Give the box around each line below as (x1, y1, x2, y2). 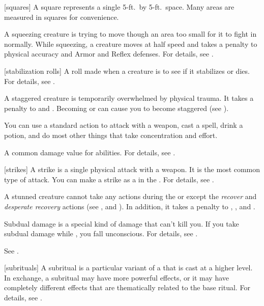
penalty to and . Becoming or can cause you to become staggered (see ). (4, 102, 229, 113)
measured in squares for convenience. (4, 11, 119, 22)
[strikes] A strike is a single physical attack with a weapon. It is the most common (4, 164, 260, 175)
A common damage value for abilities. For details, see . (4, 147, 175, 157)
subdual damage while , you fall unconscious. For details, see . (4, 228, 198, 239)
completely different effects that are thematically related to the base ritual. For (4, 282, 250, 293)
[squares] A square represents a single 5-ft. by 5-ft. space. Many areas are (4, 2, 234, 12)
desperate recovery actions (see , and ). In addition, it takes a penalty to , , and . (4, 201, 255, 211)
